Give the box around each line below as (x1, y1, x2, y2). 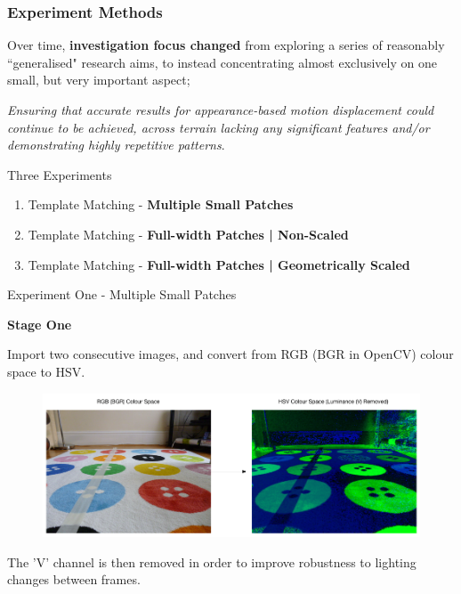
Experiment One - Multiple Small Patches (7, 285, 237, 304)
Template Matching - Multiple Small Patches (28, 195, 294, 214)
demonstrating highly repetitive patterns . (7, 135, 225, 154)
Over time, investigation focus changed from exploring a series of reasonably (7, 36, 445, 54)
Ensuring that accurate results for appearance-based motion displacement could (7, 101, 434, 118)
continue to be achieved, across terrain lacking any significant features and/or (7, 118, 430, 136)
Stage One (7, 314, 72, 333)
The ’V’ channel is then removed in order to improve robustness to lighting (7, 552, 417, 571)
